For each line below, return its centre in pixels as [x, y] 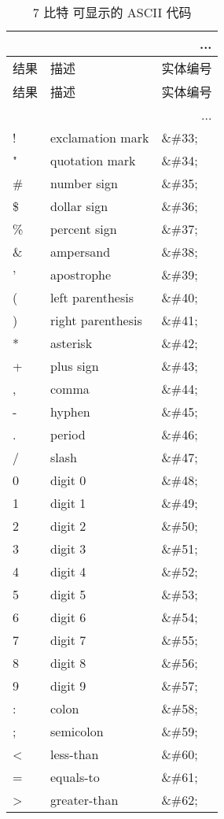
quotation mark [93, 160]
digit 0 [68, 480]
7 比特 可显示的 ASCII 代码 [112, 12]
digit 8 [68, 663]
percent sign [84, 229]
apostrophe [81, 274]
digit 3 [68, 548]
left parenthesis [92, 297]
